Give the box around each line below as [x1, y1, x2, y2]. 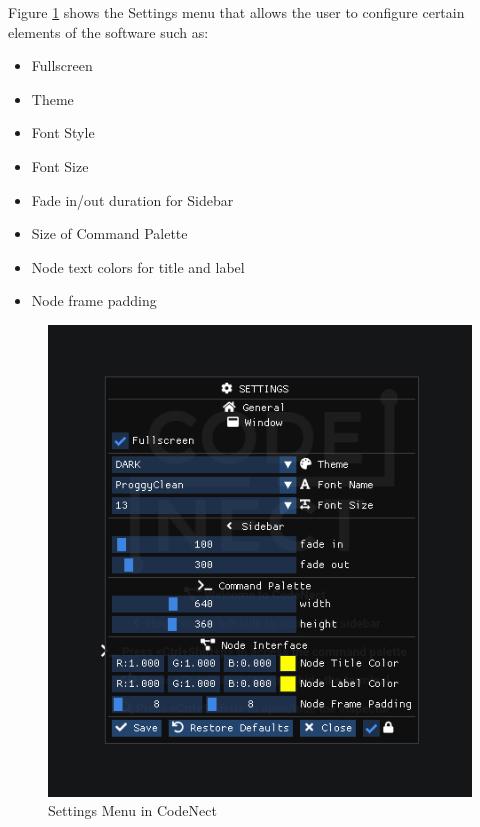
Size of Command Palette [31, 223, 188, 244]
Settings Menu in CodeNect [48, 800, 217, 821]
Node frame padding [31, 290, 157, 311]
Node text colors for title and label [31, 256, 245, 277]
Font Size [31, 155, 89, 176]
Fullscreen [31, 55, 93, 76]
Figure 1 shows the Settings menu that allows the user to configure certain [8, 2, 465, 22]
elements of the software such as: [8, 21, 209, 42]
